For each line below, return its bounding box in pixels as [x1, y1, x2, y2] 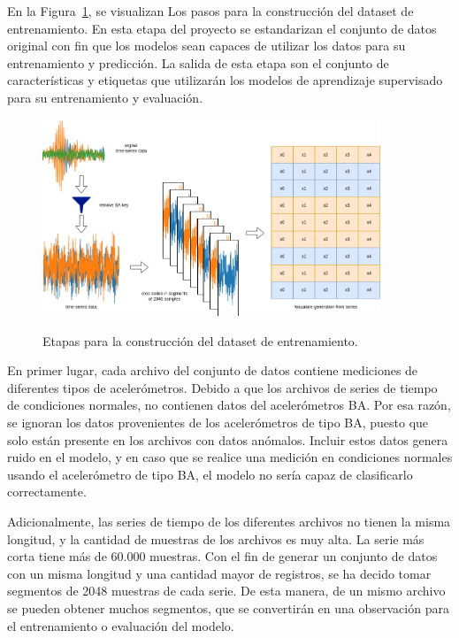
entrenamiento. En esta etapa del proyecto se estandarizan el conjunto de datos [7, 19, 437, 37]
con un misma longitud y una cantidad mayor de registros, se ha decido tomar [7, 564, 432, 582]
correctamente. [7, 482, 87, 501]
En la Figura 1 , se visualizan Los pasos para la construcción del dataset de [7, 2, 414, 19]
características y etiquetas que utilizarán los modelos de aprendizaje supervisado [7, 71, 443, 89]
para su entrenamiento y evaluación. [7, 88, 203, 106]
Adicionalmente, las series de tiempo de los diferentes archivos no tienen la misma [7, 511, 451, 530]
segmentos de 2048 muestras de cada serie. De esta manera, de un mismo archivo [7, 581, 446, 600]
